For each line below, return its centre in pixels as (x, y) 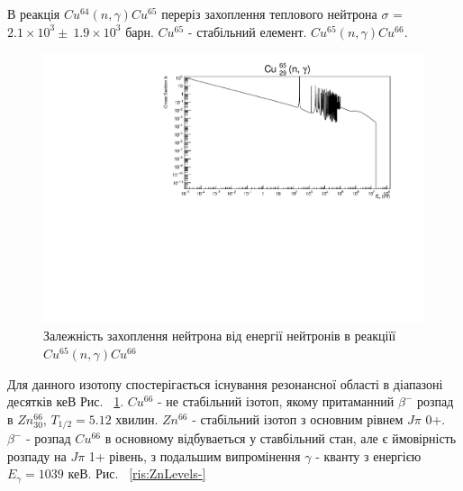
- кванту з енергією (368, 455)
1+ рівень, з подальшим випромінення (195, 455)
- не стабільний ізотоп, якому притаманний (276, 401)
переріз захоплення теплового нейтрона (269, 14)
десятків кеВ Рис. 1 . (66, 401)
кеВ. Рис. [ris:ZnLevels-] (137, 473)
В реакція (34, 14)
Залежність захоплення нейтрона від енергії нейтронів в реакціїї (220, 336)
